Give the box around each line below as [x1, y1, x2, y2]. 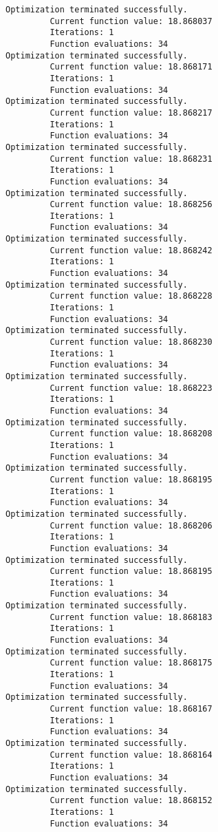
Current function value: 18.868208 [50, 429, 212, 439]
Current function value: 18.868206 [50, 520, 212, 531]
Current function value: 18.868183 [50, 612, 212, 622]
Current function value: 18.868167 [50, 704, 212, 714]
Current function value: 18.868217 [50, 107, 212, 118]
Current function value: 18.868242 [50, 245, 212, 255]
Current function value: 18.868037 [50, 16, 212, 26]
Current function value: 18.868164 [50, 749, 212, 760]
